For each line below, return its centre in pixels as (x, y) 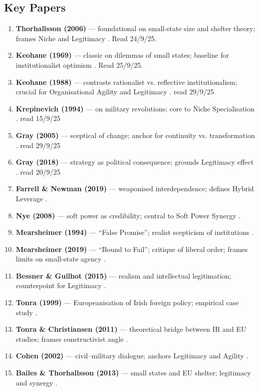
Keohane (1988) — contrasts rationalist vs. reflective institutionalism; (126, 82)
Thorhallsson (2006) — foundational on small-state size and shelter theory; (136, 28)
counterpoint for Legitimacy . (61, 285)
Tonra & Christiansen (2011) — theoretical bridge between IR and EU (131, 329)
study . (27, 312)
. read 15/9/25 (38, 118)
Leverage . (32, 198)
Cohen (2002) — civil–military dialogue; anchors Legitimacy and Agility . (132, 356)
